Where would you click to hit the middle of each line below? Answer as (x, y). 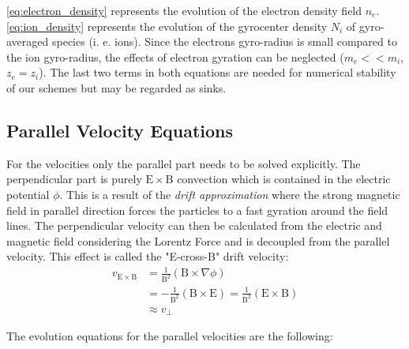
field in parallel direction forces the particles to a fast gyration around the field (197, 210)
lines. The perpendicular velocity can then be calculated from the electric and (194, 225)
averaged (28, 41)
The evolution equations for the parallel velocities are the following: (170, 336)
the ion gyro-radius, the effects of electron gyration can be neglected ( (175, 56)
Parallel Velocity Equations (120, 130)
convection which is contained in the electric (284, 179)
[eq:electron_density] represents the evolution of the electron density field (184, 10)
